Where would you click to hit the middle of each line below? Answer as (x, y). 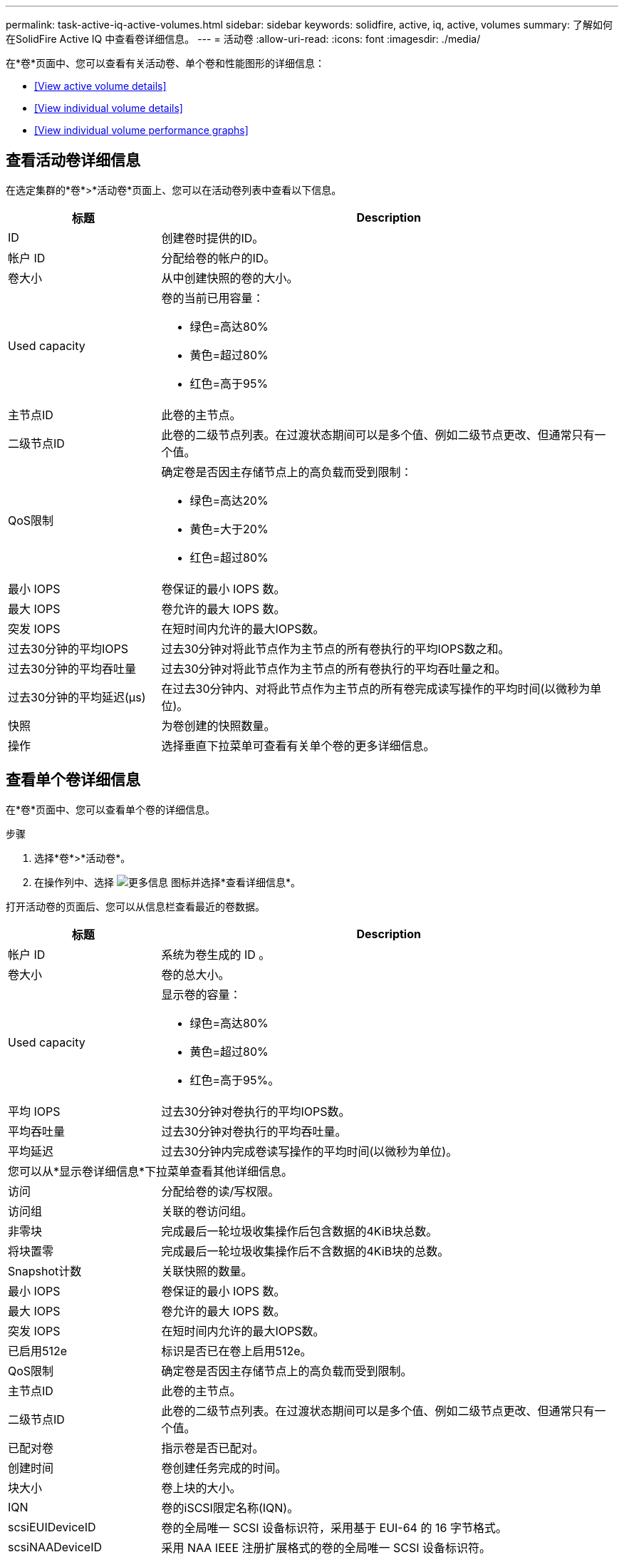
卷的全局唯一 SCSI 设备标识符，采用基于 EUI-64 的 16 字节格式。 (334, 1527)
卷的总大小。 (196, 974)
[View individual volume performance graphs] (141, 130)
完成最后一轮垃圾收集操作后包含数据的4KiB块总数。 (300, 1231)
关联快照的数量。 (207, 1271)
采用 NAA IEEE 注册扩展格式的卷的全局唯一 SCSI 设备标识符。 (326, 1547)
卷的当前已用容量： (213, 298)
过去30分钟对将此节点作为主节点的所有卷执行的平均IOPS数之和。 (336, 648)
